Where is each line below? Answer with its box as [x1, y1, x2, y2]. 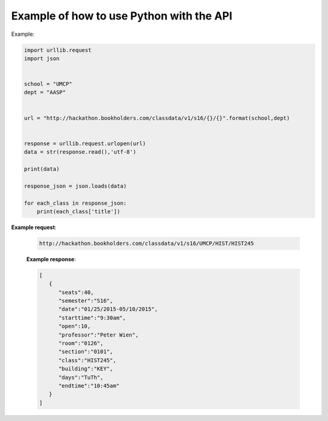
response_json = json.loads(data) [24, 182, 127, 190]
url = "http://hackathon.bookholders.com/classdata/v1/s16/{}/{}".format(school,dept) [24, 114, 290, 122]
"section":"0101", [58, 348, 114, 355]
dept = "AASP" [24, 89, 66, 96]
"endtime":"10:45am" [58, 382, 120, 389]
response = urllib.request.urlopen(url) [24, 140, 146, 147]
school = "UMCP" [24, 81, 73, 87]
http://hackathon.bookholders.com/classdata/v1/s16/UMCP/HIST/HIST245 [39, 240, 255, 247]
